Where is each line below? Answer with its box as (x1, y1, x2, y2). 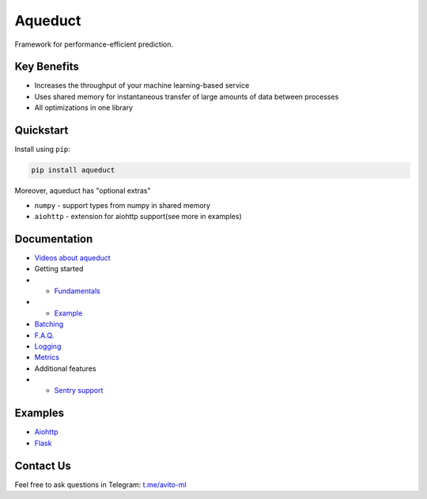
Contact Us (14, 459, 71, 472)
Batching (34, 319, 63, 329)
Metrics (34, 353, 59, 362)
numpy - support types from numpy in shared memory (34, 200, 211, 210)
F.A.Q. (34, 331, 55, 340)
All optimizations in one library (34, 103, 134, 112)
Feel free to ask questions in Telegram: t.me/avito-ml (14, 479, 187, 490)
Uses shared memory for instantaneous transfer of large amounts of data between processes (34, 92, 339, 101)
